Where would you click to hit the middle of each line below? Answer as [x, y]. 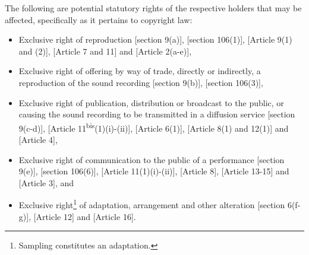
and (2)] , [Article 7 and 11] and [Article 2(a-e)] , [105, 51]
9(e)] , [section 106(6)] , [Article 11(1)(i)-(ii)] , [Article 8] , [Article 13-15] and [154, 171]
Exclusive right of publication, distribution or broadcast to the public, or [151, 102]
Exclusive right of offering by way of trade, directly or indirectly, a [140, 71]
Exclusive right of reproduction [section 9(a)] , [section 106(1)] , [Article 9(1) [155, 39]
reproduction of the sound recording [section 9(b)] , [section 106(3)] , [141, 82]
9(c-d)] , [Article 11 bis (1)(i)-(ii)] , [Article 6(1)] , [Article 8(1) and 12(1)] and [154, 127]
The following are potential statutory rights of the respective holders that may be [153, 8]
